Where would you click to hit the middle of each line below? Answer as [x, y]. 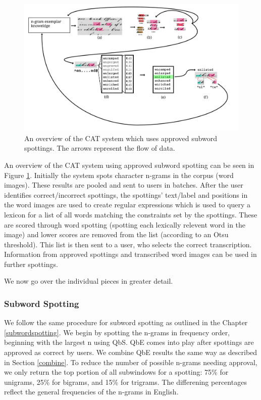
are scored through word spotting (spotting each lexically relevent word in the [125, 224]
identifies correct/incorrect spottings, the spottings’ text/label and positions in [126, 194]
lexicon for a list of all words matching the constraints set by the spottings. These [131, 214]
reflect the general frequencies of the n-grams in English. [91, 392]
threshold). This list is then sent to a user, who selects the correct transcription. [128, 244]
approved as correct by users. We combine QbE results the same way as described [131, 352]
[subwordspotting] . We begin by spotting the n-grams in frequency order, [117, 332]
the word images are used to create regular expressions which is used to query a [127, 205]
